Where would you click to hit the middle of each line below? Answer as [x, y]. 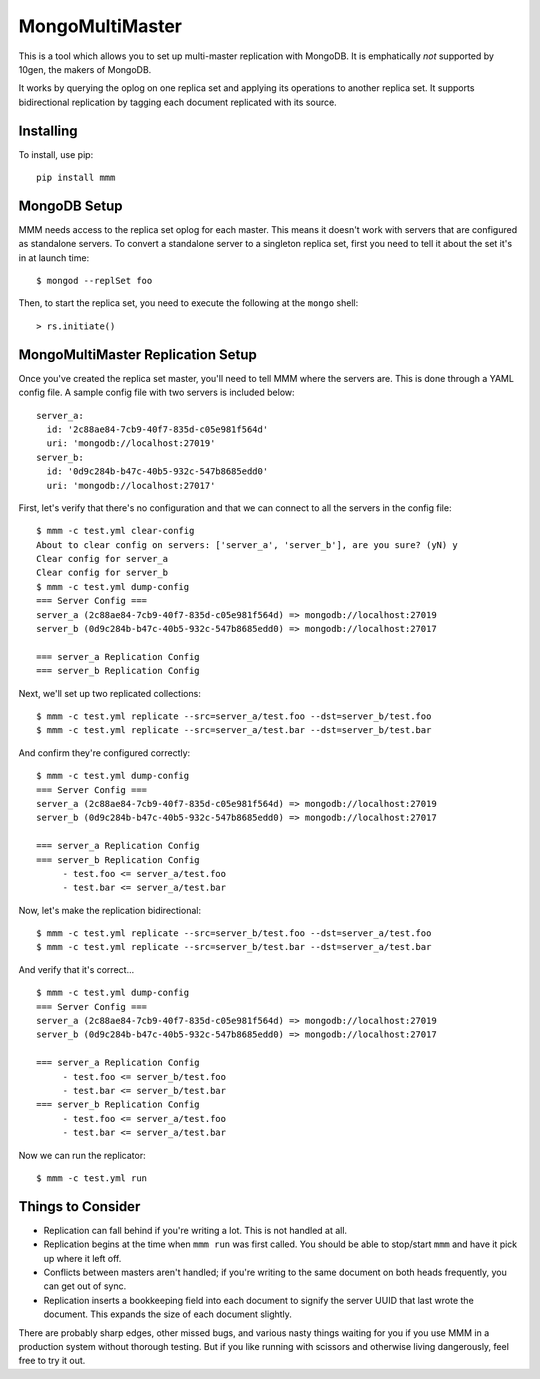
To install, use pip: [56, 154]
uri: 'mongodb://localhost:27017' [131, 485]
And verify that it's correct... [76, 969]
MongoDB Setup [70, 205]
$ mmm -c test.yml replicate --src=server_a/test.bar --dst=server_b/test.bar [234, 730]
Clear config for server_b [102, 573]
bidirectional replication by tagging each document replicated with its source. [177, 102]
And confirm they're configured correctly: [104, 752]
